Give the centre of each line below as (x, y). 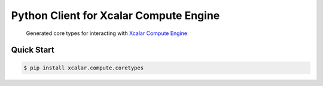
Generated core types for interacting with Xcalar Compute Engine (107, 33)
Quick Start (33, 50)
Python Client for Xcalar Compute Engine (115, 15)
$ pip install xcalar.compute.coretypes (83, 68)
